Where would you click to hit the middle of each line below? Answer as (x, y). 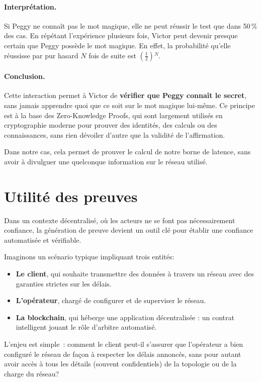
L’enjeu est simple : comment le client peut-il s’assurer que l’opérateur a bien (124, 344)
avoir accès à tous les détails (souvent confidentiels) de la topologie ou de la (120, 364)
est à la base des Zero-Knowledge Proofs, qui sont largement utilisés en (113, 115)
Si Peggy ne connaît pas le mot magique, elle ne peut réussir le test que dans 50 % (131, 25)
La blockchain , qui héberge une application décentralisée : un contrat (125, 317)
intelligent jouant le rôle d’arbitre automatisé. (86, 327)
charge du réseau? (32, 373)
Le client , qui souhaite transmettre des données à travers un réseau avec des (135, 274)
